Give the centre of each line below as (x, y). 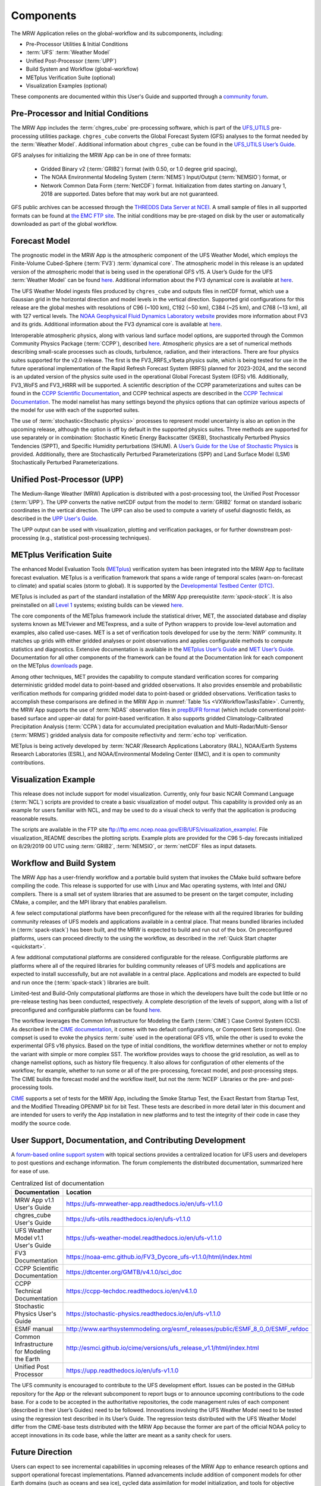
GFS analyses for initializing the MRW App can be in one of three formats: (101, 155)
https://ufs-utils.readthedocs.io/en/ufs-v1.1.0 (128, 1219)
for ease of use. (30, 1171)
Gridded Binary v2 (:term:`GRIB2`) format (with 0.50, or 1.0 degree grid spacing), (139, 169)
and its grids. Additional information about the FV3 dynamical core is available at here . (117, 325)
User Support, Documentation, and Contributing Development (128, 1140)
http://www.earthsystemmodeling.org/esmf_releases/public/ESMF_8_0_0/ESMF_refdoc (188, 1329)
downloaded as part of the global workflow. (64, 224)
